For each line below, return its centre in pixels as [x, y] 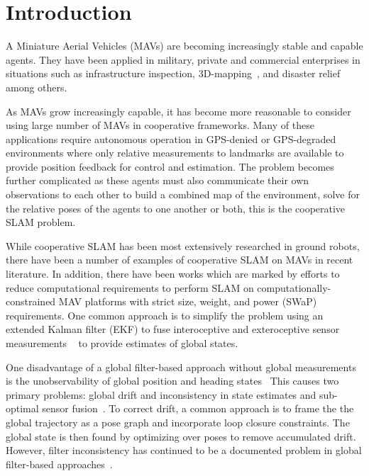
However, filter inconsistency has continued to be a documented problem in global [184, 450]
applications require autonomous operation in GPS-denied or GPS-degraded [171, 138]
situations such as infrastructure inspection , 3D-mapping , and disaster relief [173, 73]
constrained [31, 301]
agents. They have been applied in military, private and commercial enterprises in [183, 59]
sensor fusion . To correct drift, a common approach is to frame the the [198, 408]
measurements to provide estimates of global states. [122, 343]
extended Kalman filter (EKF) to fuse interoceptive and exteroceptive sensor [173, 329]
